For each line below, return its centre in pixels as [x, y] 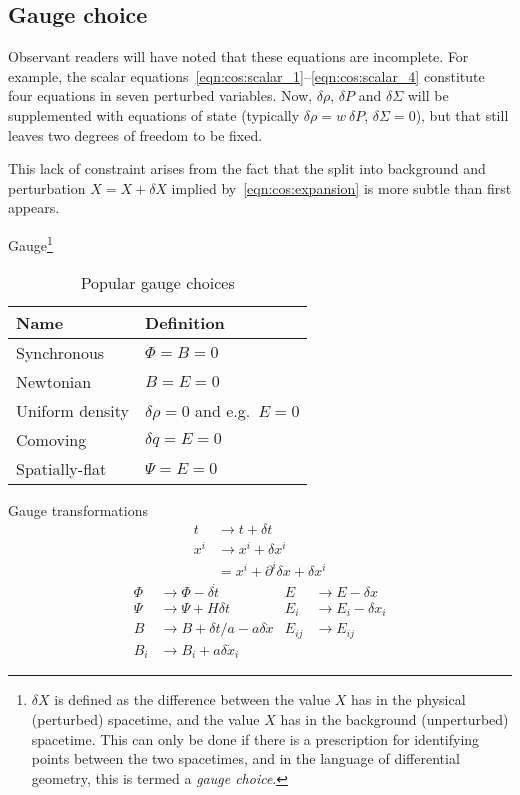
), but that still [462, 114]
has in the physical [408, 699]
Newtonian [54, 382]
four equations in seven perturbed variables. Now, [160, 95]
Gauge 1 [30, 243]
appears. [34, 207]
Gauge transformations [78, 510]
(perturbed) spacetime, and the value [145, 718]
